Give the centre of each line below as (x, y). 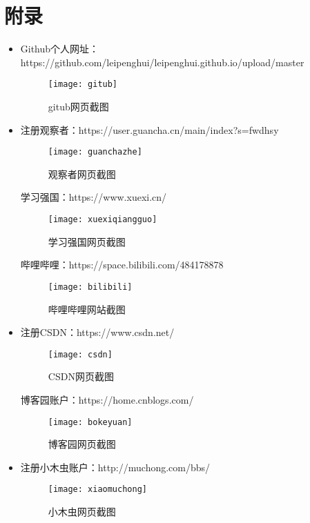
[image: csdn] (80, 354)
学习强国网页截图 (87, 241)
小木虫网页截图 (82, 512)
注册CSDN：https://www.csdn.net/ (97, 332)
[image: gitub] (83, 85)
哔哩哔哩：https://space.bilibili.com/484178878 (122, 265)
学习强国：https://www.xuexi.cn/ (94, 197)
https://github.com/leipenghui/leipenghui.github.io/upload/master (162, 62)
